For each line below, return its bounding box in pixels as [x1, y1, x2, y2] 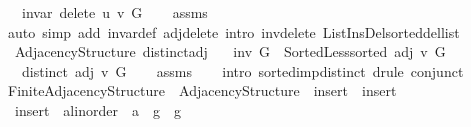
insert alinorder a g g [14, 99, 181, 120]
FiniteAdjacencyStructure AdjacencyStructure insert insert [7, 80, 397, 101]
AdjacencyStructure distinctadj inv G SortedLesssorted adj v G [14, 41, 446, 62]
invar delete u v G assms [21, 2, 208, 22]
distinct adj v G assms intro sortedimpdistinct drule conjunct [21, 60, 464, 81]
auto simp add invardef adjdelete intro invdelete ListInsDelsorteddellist [7, 21, 460, 42]
